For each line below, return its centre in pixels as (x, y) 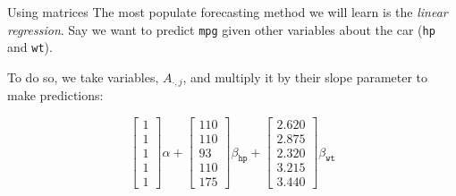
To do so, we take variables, (83, 77)
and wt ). (30, 47)
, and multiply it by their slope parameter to (305, 77)
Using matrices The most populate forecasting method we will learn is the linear (228, 12)
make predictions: (55, 95)
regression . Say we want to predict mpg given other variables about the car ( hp (221, 29)
